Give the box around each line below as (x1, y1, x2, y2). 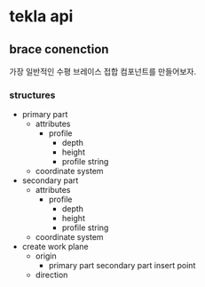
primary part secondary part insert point (48, 260, 196, 271)
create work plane (21, 242, 89, 252)
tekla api (9, 6, 74, 27)
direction (35, 269, 68, 281)
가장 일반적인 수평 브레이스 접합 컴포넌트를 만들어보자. (9, 67, 197, 76)
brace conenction (9, 42, 109, 57)
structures (9, 89, 56, 101)
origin (35, 251, 58, 261)
